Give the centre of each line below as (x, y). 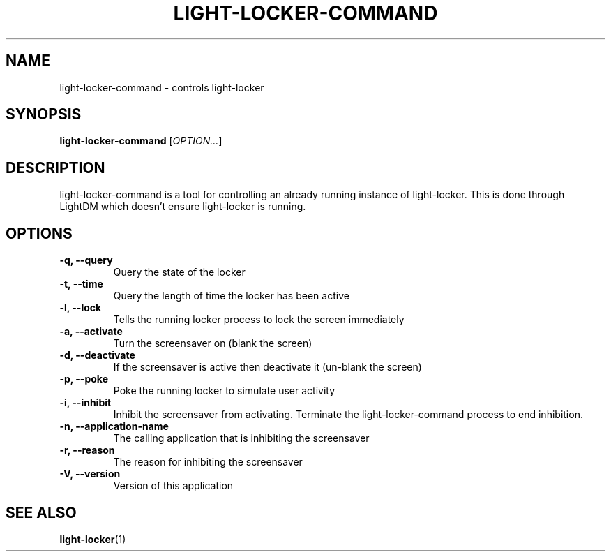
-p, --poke (84, 379)
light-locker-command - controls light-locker (162, 87)
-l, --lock (81, 308)
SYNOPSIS (44, 114)
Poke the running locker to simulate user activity (224, 391)
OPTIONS (39, 233)
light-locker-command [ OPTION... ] (141, 141)
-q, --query (86, 260)
